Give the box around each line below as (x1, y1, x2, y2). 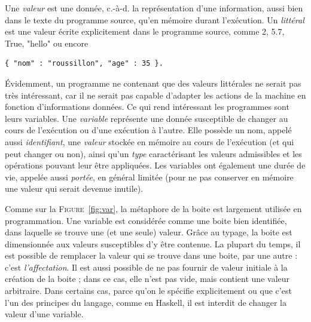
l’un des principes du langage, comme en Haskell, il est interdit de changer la (5, 296, 286, 308)
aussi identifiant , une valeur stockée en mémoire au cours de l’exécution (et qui (5, 135, 294, 148)
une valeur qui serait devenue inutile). (5, 182, 144, 195)
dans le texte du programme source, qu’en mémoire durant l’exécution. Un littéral (5, 13, 304, 26)
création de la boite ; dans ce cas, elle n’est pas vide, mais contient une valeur (5, 272, 290, 285)
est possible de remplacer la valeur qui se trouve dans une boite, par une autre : (5, 249, 298, 262)
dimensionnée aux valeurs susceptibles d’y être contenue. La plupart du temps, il (5, 237, 301, 250)
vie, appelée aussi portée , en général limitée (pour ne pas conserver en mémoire (5, 170, 294, 183)
